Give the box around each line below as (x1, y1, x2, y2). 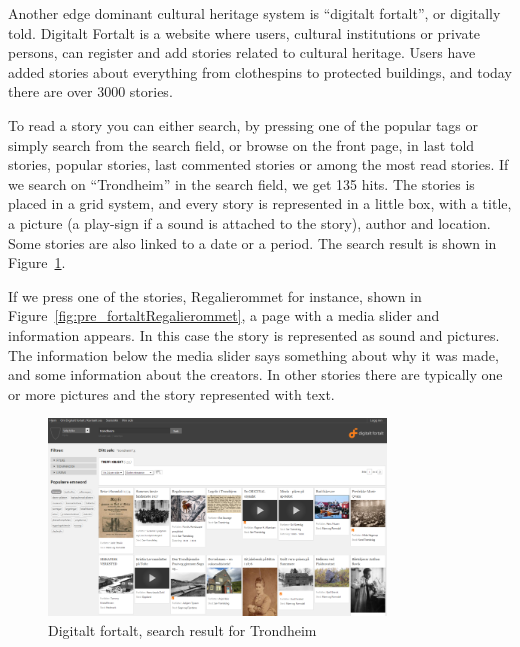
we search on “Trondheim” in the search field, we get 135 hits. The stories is (8, 173, 475, 194)
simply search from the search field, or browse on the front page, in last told (8, 134, 475, 155)
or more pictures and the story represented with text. (8, 383, 335, 404)
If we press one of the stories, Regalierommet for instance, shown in (8, 285, 422, 306)
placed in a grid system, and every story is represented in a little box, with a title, (8, 193, 512, 214)
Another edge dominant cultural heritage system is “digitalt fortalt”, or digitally (8, 3, 501, 23)
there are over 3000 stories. (8, 81, 173, 102)
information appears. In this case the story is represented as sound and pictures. (8, 324, 500, 345)
